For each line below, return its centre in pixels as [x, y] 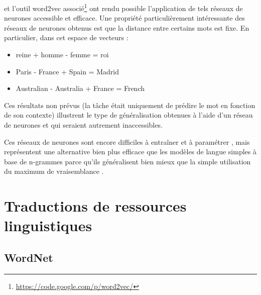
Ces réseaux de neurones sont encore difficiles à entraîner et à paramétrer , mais [127, 141]
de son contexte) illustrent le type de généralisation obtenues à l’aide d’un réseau [128, 115]
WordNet [29, 257]
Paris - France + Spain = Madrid [67, 71]
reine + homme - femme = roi [62, 55]
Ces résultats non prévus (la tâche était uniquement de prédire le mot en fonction [130, 105]
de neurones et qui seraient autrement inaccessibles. [83, 125]
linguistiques [48, 225]
